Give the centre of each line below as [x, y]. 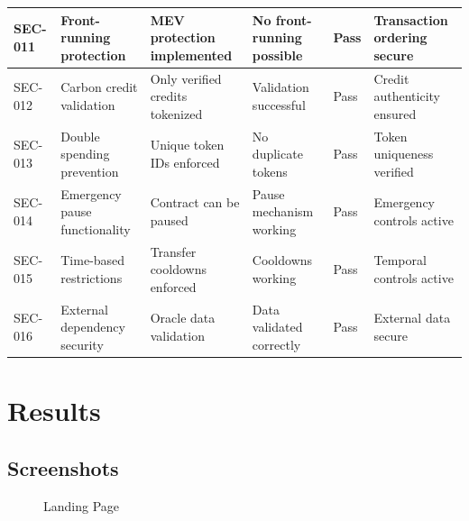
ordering [400, 37]
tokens [270, 171]
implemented [191, 55]
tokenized [176, 113]
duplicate [277, 154]
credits [169, 96]
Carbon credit [99, 87]
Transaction [411, 19]
